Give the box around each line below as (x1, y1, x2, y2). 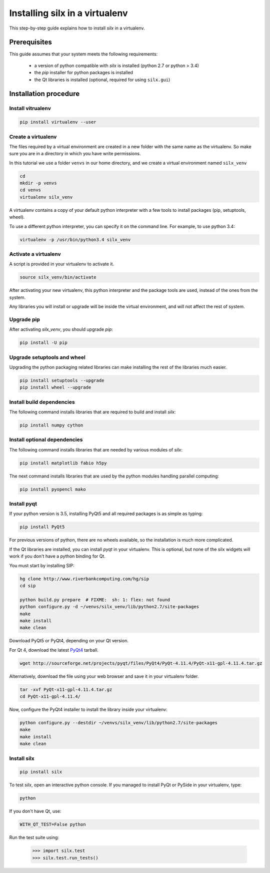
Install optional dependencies (9, 436, 83, 443)
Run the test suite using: (9, 834, 59, 840)
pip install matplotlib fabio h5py (19, 460, 107, 466)
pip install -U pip (19, 340, 67, 345)
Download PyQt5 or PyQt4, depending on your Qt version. (9, 638, 128, 644)
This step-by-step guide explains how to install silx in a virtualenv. (9, 25, 145, 31)
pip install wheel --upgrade (19, 384, 91, 390)
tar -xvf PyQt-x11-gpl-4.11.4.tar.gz (19, 686, 112, 692)
